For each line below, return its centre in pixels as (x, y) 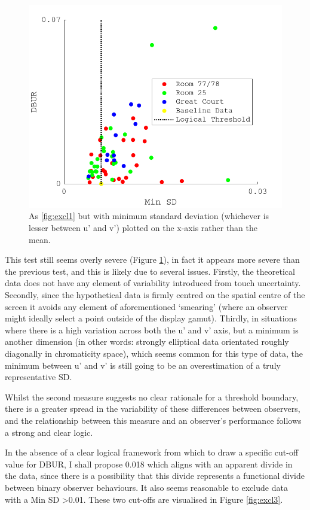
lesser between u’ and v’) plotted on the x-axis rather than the (143, 228)
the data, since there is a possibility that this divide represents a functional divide (155, 476)
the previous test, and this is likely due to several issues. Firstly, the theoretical (150, 271)
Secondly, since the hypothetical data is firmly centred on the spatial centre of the (155, 295)
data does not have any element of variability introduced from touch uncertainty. (153, 283)
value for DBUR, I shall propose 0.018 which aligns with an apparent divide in (149, 464)
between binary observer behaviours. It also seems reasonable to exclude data (146, 487)
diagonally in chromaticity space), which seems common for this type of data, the (154, 353)
